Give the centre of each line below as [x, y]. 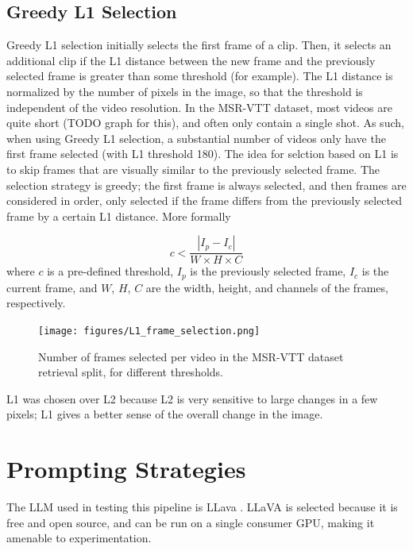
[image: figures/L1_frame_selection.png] [149, 331]
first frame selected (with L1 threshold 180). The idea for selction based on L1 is [203, 154]
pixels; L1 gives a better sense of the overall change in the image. [165, 414]
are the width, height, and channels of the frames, [267, 287]
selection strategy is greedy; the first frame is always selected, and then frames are [206, 185]
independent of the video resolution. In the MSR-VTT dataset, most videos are [199, 107]
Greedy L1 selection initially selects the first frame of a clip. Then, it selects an [199, 45]
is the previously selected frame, [268, 271]
